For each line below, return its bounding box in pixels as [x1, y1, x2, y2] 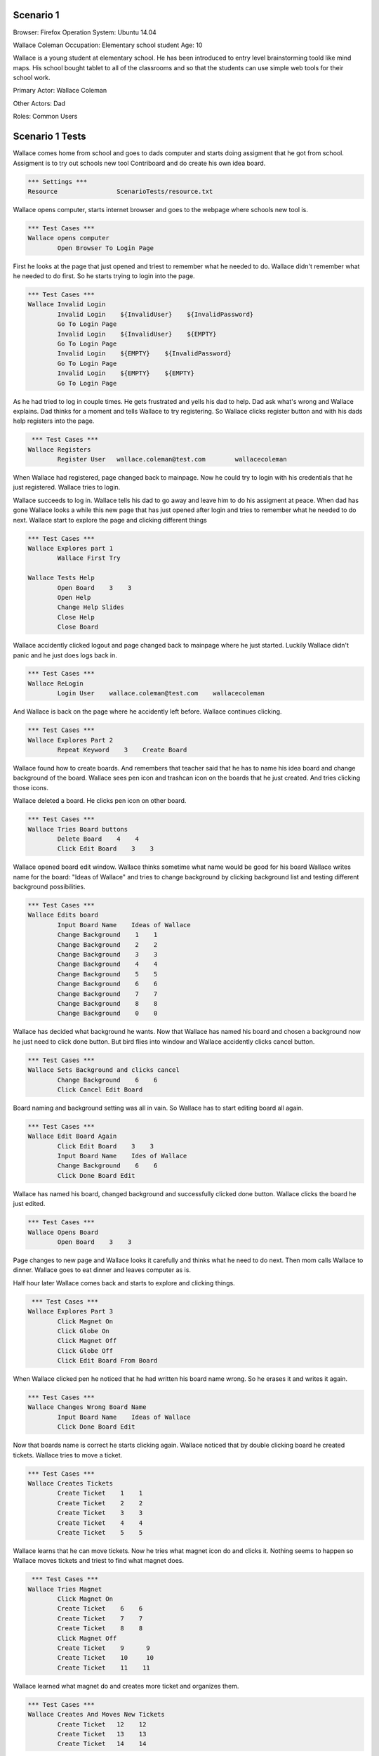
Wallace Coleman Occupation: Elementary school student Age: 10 [13, 41, 203, 49]
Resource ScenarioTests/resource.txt [27, 187, 213, 195]
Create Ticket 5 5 [57, 1528, 143, 1536]
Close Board [57, 623, 98, 631]
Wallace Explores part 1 [27, 544, 114, 552]
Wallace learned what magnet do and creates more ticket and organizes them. [13, 1682, 239, 1690]
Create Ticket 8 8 [57, 1625, 143, 1632]
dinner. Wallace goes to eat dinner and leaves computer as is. [13, 1266, 191, 1274]
